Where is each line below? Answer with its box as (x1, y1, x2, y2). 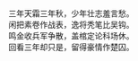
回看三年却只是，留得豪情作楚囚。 (8, 42, 134, 52)
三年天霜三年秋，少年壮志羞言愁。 (8, 8, 134, 19)
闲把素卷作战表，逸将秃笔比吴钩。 (8, 20, 134, 30)
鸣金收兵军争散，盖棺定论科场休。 (8, 30, 134, 41)
